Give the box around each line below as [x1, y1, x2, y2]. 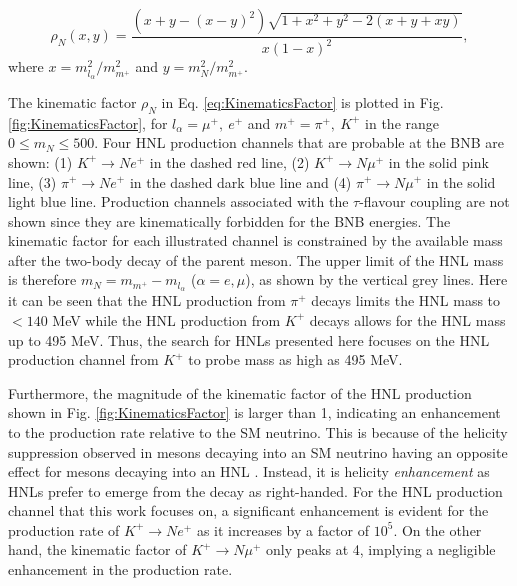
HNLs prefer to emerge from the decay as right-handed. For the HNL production [8, 480, 503, 501]
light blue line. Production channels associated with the [8, 191, 349, 212]
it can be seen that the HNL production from [8, 290, 286, 311]
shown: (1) [8, 151, 73, 172]
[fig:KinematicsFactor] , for [8, 112, 168, 133]
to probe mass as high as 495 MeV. [188, 349, 403, 370]
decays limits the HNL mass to [311, 290, 501, 311]
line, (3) [8, 171, 57, 192]
